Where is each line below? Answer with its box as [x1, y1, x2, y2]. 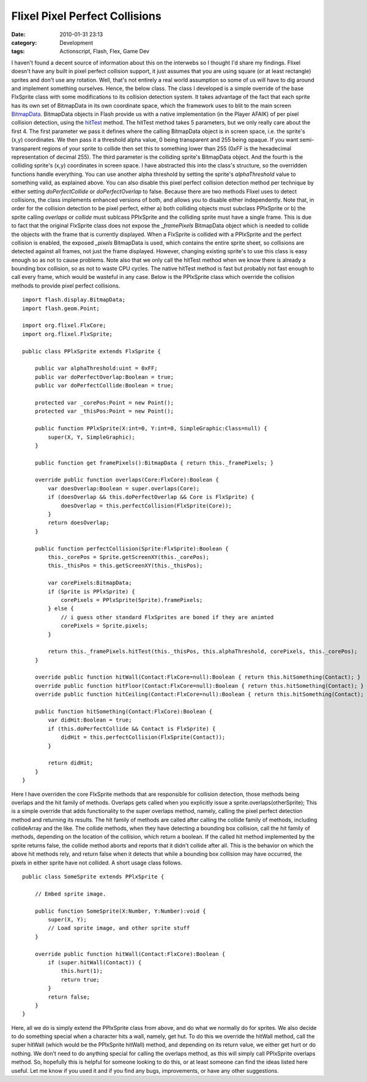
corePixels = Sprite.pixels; [61, 622, 148, 630]
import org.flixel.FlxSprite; [22, 330, 113, 337]
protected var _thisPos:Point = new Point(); [34, 408, 174, 415]
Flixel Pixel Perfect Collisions [11, 9, 161, 23]
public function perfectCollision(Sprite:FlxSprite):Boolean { [34, 545, 229, 552]
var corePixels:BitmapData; [48, 579, 132, 587]
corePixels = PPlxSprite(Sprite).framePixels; [61, 596, 203, 603]
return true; [61, 976, 100, 983]
